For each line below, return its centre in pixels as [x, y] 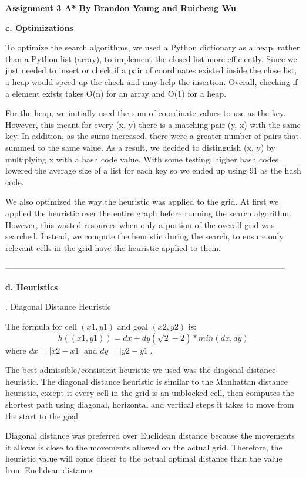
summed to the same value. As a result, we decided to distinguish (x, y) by [140, 147]
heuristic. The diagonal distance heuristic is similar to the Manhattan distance [147, 381]
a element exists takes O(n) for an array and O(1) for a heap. [116, 93]
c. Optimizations [39, 27]
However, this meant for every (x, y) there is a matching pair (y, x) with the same [153, 124]
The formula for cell [41, 326]
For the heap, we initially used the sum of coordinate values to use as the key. [146, 113]
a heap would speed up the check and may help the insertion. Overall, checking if [152, 81]
